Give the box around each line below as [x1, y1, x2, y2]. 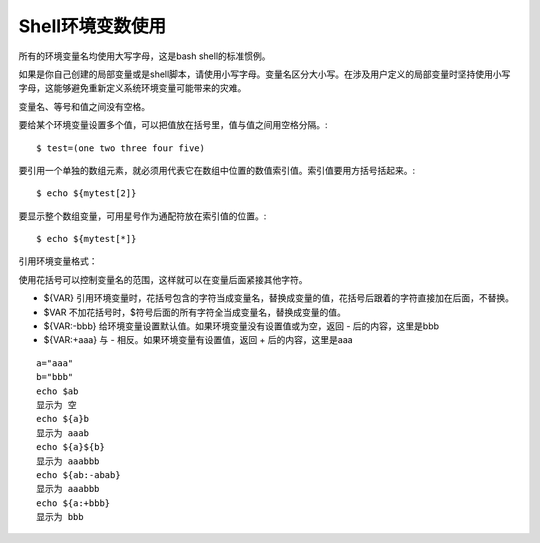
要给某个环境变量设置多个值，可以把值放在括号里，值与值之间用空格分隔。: [18, 119, 329, 131]
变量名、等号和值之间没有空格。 [18, 100, 150, 112]
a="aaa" [36, 357, 74, 369]
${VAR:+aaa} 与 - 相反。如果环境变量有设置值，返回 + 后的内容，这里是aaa [43, 334, 354, 346]
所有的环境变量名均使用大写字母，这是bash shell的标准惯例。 [18, 50, 271, 62]
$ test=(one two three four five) [36, 142, 205, 154]
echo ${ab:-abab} [36, 469, 121, 480]
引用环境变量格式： [18, 255, 98, 267]
